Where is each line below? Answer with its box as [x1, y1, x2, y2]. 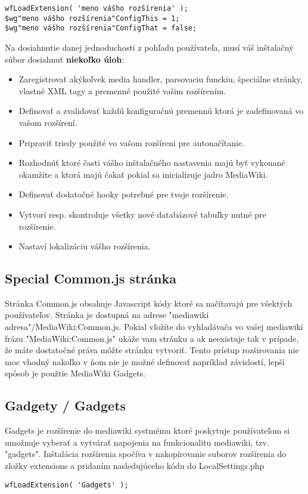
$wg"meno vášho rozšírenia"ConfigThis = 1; [5, 14, 180, 23]
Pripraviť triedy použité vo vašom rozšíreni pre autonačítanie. [18, 136, 245, 149]
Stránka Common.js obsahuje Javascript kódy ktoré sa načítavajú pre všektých [5, 297, 293, 309]
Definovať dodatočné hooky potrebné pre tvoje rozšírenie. [18, 188, 229, 200]
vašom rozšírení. [18, 116, 77, 128]
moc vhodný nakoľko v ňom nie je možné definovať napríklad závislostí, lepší [5, 355, 285, 368]
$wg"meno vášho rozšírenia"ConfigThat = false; [5, 24, 197, 33]
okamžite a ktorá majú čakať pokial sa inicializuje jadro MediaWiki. [18, 168, 268, 180]
